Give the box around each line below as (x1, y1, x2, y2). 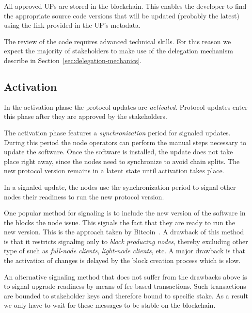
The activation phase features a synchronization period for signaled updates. (4, 127, 231, 137)
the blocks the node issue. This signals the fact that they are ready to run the (4, 217, 235, 227)
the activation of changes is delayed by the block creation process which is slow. (4, 255, 241, 265)
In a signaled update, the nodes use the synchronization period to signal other (4, 181, 236, 192)
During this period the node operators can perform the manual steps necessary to (4, 137, 246, 147)
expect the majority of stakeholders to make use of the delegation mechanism (4, 46, 233, 56)
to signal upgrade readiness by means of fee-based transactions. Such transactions (4, 281, 246, 291)
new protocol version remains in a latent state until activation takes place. (4, 165, 224, 176)
